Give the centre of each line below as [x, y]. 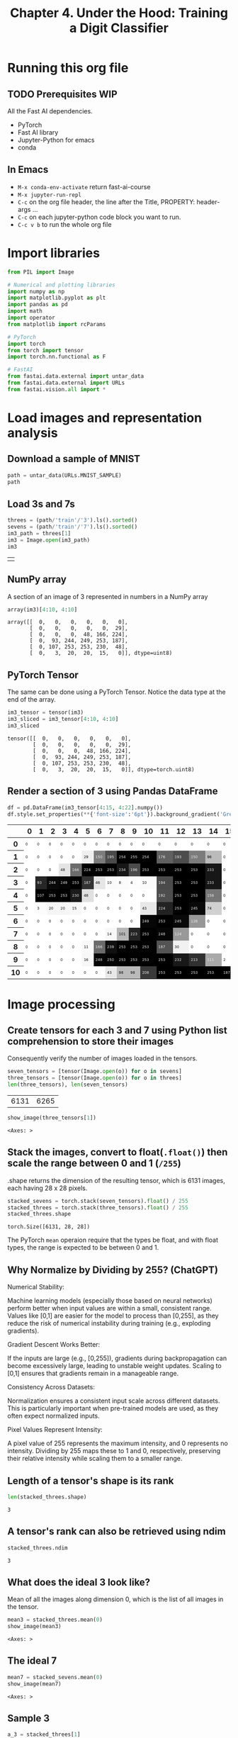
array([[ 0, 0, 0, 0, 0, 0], [68, 622]
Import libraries [54, 253]
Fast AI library [38, 132]
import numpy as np [36, 291]
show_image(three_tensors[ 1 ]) [52, 1118]
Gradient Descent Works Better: [54, 1345]
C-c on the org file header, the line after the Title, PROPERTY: [106, 202]
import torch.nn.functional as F [57, 357]
